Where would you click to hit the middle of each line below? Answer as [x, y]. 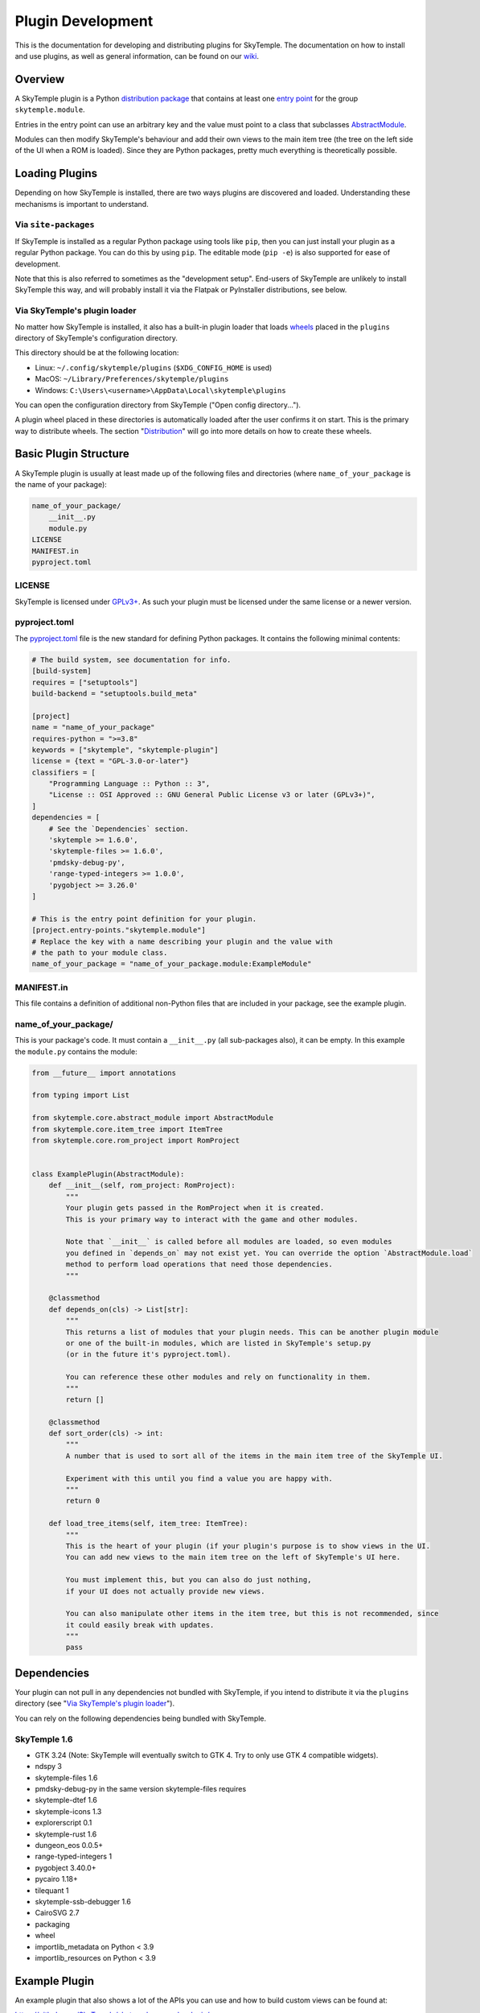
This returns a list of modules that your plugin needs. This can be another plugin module [252, 1332]
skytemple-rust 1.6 [66, 1834]
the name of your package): [61, 484]
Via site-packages [55, 225]
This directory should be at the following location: [97, 353]
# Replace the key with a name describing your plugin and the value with [183, 941]
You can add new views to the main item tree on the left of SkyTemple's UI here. [233, 1557]
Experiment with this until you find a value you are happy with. [199, 1478]
